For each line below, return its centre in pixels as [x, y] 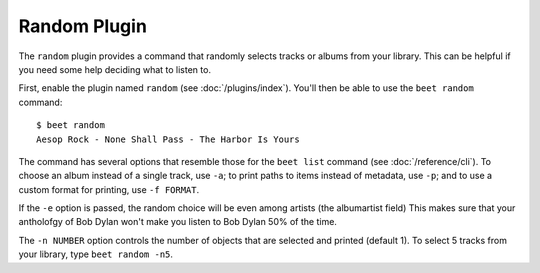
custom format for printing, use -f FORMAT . [109, 189]
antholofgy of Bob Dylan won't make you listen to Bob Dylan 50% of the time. [177, 222]
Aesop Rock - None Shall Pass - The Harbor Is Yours [168, 139]
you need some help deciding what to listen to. [115, 69]
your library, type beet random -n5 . [96, 254]
